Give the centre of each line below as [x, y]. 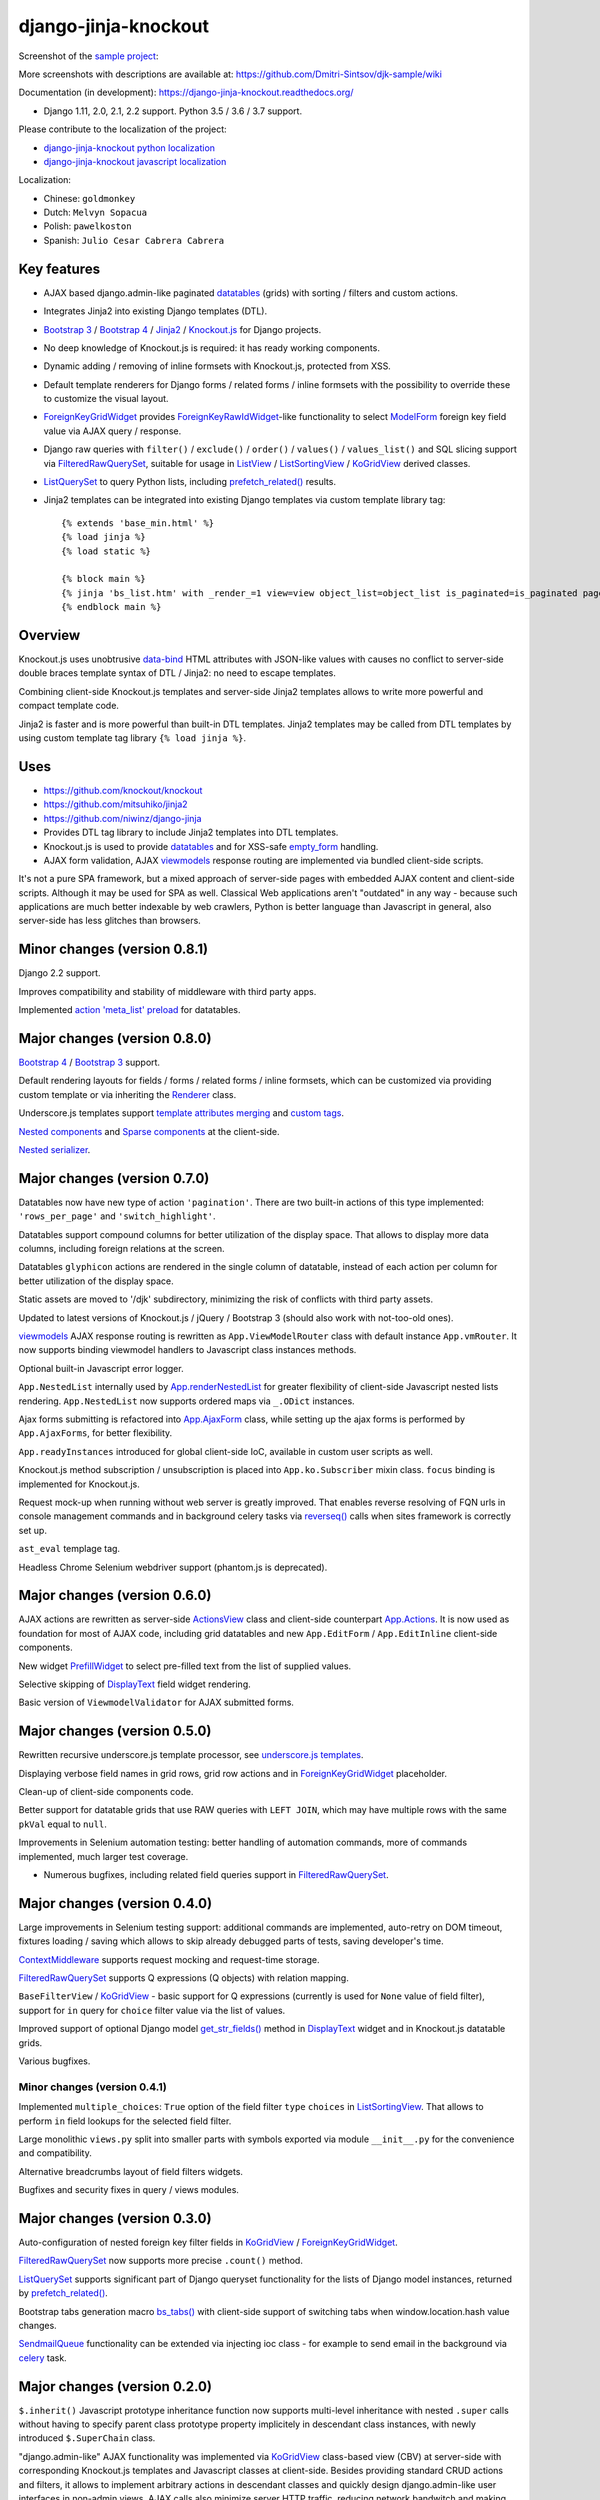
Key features [59, 268]
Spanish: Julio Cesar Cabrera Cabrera [134, 240]
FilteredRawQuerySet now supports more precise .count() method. [161, 2261]
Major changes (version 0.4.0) [115, 1903]
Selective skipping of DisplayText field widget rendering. [135, 1684]
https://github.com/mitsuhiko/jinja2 [116, 804]
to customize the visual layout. [106, 399]
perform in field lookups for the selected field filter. [125, 2121]
